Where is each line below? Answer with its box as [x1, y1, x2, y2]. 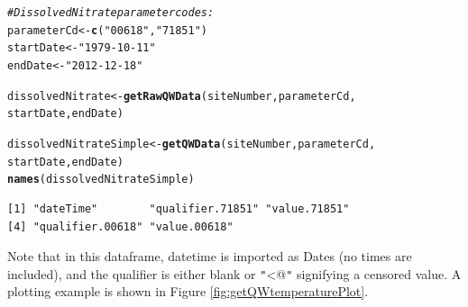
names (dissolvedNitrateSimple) [7, 173, 195, 186]
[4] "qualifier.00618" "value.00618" [7, 220, 234, 233]
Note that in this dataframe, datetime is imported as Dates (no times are [7, 247, 412, 266]
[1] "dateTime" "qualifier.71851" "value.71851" [7, 202, 350, 215]
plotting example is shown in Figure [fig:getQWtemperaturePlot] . [7, 282, 369, 301]
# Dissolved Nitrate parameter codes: [7, 6, 215, 19]
